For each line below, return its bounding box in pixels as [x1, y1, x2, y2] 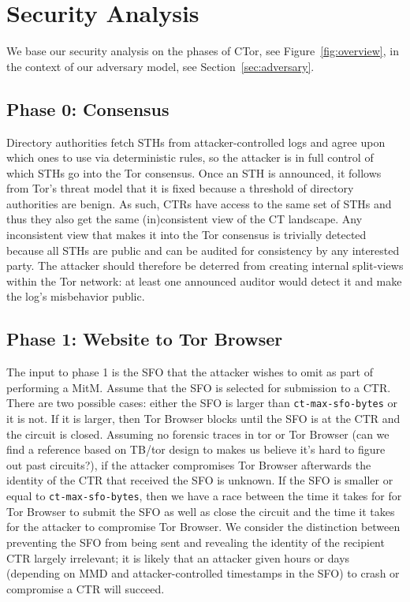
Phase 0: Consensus [6, 96, 170, 121]
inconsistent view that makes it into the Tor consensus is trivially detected [6, 226, 367, 243]
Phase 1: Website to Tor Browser [6, 327, 283, 351]
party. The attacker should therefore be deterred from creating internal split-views [6, 257, 404, 274]
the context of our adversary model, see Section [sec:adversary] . [6, 58, 315, 74]
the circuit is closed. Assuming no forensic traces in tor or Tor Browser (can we [6, 425, 389, 442]
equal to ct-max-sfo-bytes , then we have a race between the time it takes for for [6, 488, 402, 504]
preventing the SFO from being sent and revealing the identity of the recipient [6, 533, 385, 550]
